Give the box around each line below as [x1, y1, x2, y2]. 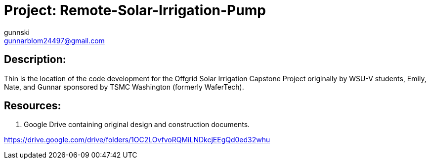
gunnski [4, 28, 30, 36]
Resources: [4, 99, 61, 112]
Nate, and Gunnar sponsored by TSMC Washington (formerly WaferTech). [4, 82, 244, 91]
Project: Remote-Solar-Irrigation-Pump [4, 2, 266, 19]
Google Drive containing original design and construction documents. [24, 120, 250, 129]
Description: [4, 53, 66, 66]
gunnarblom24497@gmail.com [4, 36, 105, 45]
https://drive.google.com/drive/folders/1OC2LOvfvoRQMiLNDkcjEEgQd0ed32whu [4, 135, 270, 144]
